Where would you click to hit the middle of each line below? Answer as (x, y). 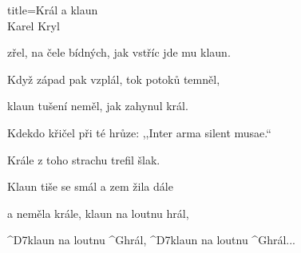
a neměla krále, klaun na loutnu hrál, (98, 213)
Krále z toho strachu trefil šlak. (84, 159)
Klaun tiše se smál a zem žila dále (90, 186)
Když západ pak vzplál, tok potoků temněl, (114, 79)
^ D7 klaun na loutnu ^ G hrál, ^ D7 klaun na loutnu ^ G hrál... (151, 240)
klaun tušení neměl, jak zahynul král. (98, 106)
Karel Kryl (34, 25)
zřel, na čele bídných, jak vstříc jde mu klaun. (119, 52)
